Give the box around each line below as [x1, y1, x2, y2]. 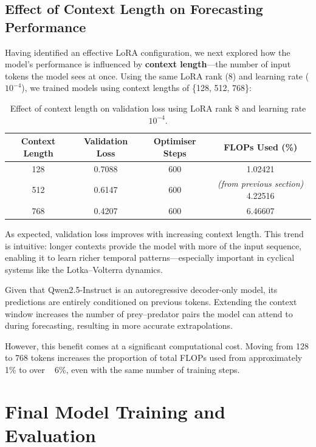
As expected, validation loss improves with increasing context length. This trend [5, 227, 304, 240]
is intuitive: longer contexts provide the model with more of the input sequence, [5, 239, 302, 252]
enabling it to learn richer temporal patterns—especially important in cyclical [5, 251, 295, 264]
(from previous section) [217, 177, 304, 190]
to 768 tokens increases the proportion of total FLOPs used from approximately [5, 351, 303, 364]
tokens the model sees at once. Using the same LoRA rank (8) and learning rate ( [5, 69, 309, 82]
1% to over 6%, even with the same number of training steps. [5, 363, 240, 375]
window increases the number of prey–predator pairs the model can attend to [5, 307, 293, 320]
